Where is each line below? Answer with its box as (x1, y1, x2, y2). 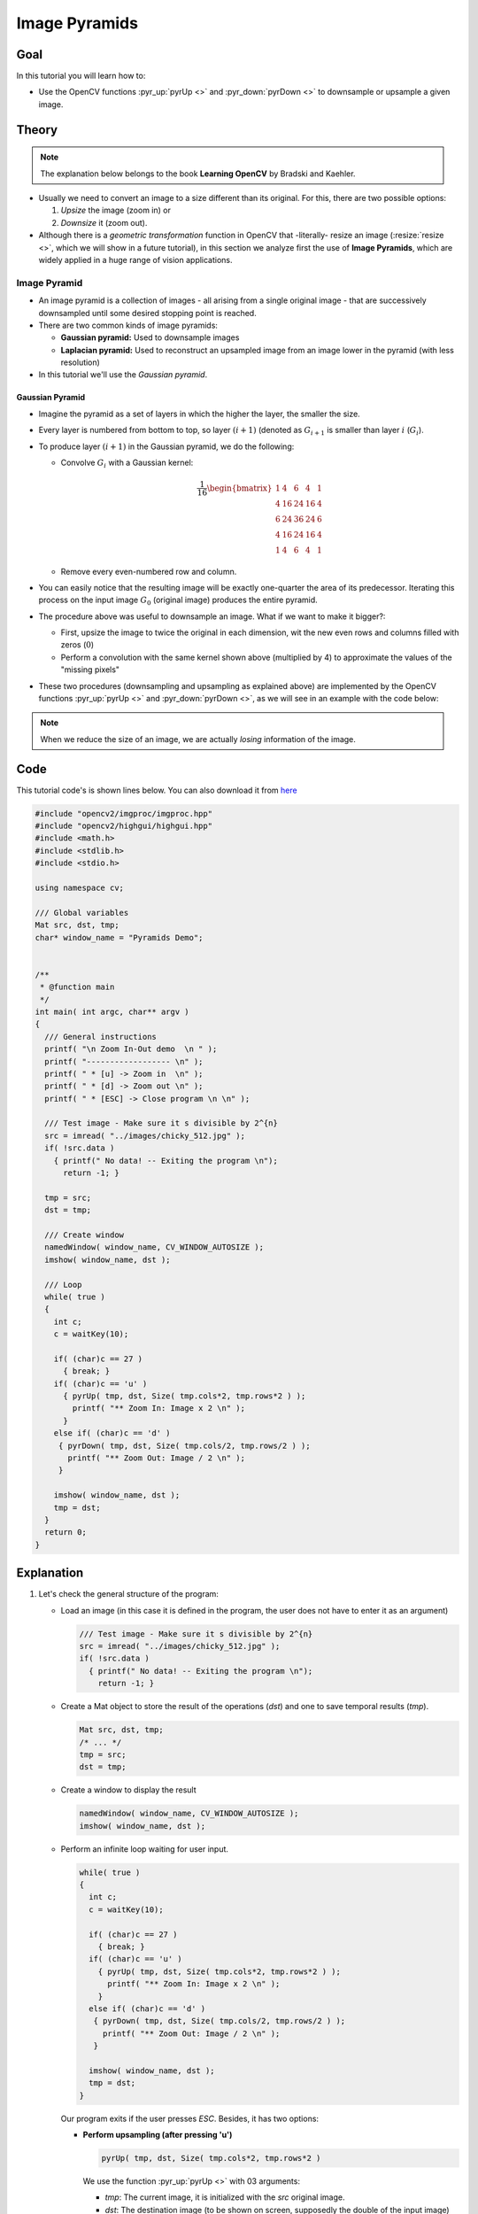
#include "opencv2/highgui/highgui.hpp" (35, 821, 212, 832)
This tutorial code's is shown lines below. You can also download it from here (16, 785, 297, 795)
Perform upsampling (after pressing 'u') (82, 2130, 233, 2140)
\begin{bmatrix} (206, 483, 273, 493)
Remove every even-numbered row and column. (60, 566, 237, 577)
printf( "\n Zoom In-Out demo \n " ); (44, 1044, 218, 1054)
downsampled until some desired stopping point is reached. (38, 307, 257, 318)
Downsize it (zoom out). (60, 217, 148, 228)
